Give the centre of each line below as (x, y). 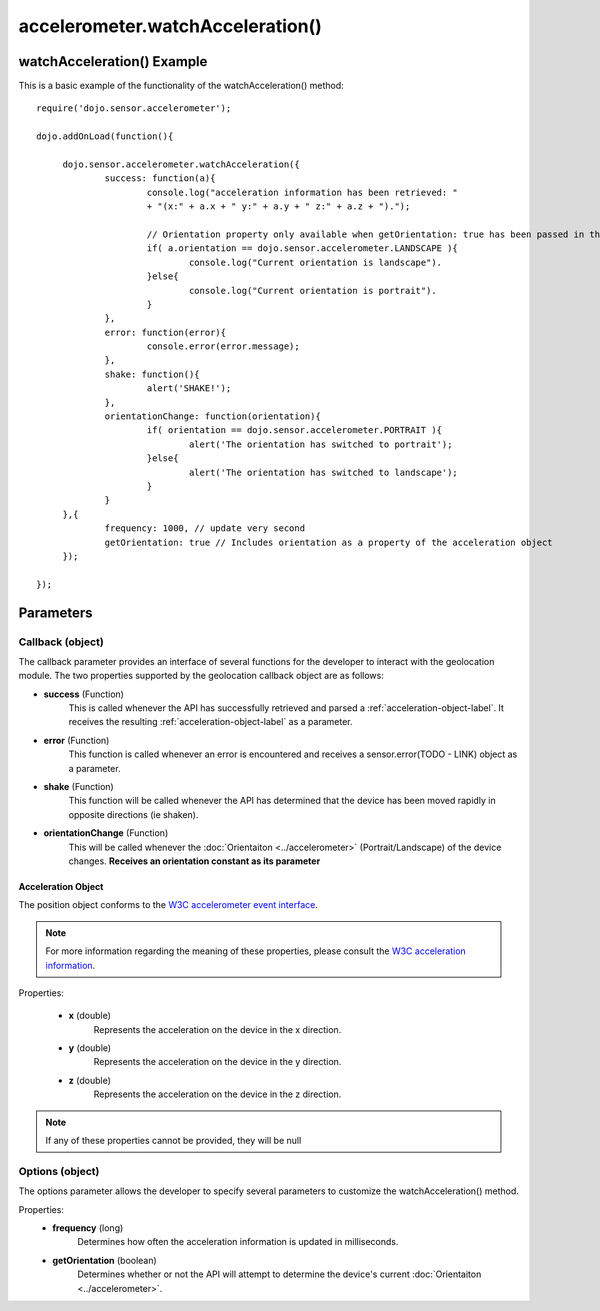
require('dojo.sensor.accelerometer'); (134, 108)
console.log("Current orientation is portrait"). (312, 290)
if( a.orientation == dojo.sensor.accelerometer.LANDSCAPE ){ (302, 248)
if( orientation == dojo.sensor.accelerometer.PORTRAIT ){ (294, 430)
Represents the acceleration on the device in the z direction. (217, 1094)
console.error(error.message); (223, 346)
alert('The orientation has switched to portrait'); (320, 444)
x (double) (90, 1016)
